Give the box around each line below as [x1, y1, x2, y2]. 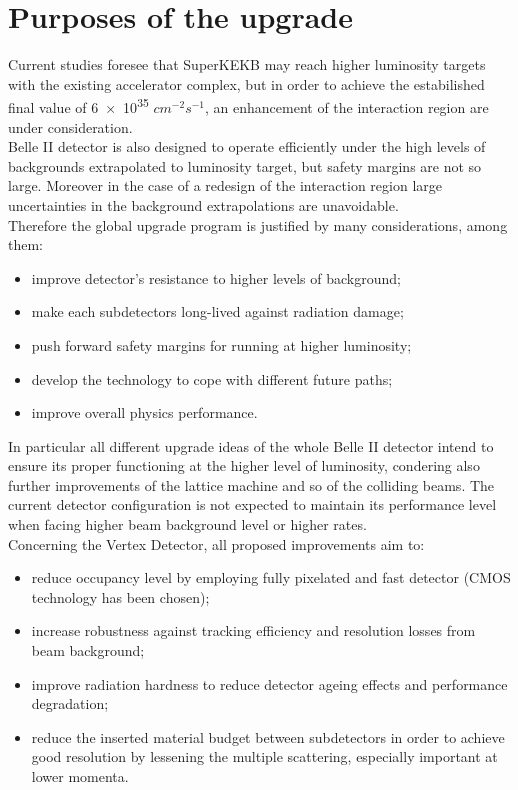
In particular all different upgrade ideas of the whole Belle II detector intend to [8, 435, 494, 456]
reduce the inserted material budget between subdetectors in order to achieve [31, 726, 505, 747]
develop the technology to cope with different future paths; [31, 368, 393, 389]
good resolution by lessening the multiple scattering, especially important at [31, 746, 498, 767]
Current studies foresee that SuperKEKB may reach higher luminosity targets [8, 54, 486, 75]
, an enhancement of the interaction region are [205, 96, 489, 117]
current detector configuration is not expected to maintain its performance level [8, 494, 497, 515]
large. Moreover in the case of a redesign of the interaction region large [8, 175, 443, 196]
